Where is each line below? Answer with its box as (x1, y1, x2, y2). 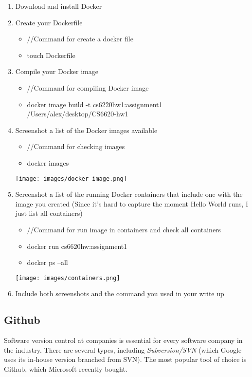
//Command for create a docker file (27, 34, 133, 44)
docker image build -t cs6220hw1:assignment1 (27, 99, 162, 109)
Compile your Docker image (15, 66, 98, 76)
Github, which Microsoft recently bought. (4, 363, 127, 374)
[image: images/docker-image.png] (15, 175, 127, 182)
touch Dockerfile (27, 50, 75, 60)
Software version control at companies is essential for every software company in (4, 335, 243, 345)
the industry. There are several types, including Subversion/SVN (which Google (4, 344, 242, 355)
